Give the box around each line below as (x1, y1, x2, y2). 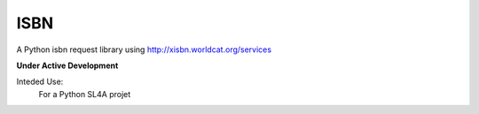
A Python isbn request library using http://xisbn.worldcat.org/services (16, 44, 272, 55)
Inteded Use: (16, 76, 64, 87)
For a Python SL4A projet (38, 88, 131, 99)
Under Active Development (16, 60, 119, 71)
